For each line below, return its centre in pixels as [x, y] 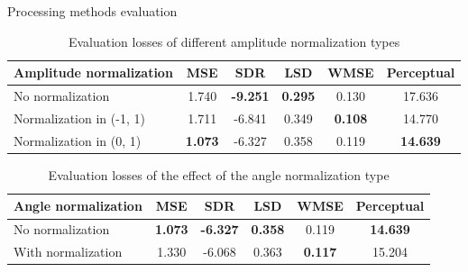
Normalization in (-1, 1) [79, 118]
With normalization [68, 252]
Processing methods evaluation [92, 11]
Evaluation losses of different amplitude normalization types [234, 41]
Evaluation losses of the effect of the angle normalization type [219, 174]
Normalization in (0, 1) [78, 140]
